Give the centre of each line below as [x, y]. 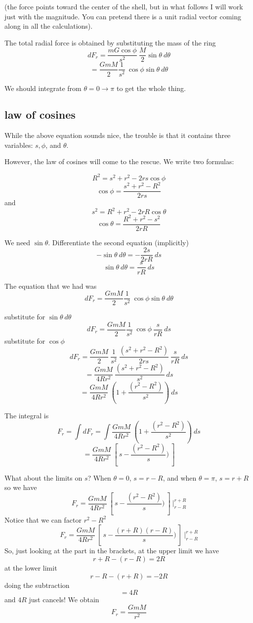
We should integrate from [43, 88]
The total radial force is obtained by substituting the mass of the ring [110, 42]
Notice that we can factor [43, 519]
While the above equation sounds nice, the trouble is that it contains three [118, 135]
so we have [21, 487]
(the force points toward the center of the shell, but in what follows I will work [124, 6]
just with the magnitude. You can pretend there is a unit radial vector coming [123, 16]
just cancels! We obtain [64, 600]
